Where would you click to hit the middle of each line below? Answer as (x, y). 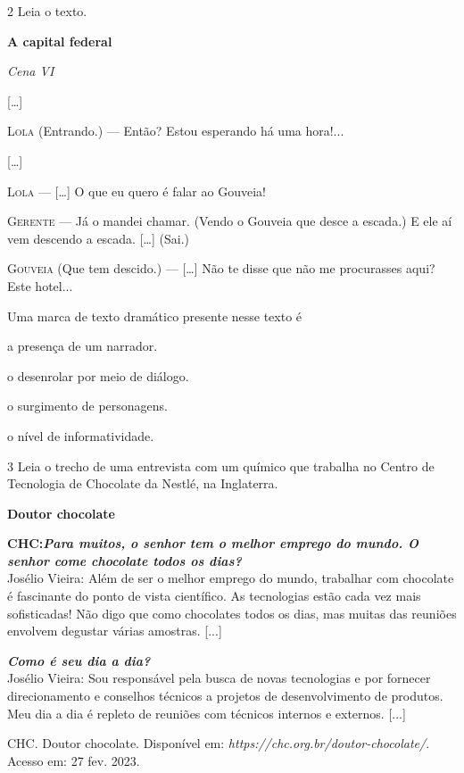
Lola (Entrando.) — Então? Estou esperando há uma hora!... (176, 131)
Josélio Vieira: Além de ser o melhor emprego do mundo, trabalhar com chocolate (231, 578)
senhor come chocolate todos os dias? (124, 560)
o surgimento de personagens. (87, 406)
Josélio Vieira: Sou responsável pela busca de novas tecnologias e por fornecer (219, 678)
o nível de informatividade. (81, 435)
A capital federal (60, 41)
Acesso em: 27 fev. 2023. (74, 760)
